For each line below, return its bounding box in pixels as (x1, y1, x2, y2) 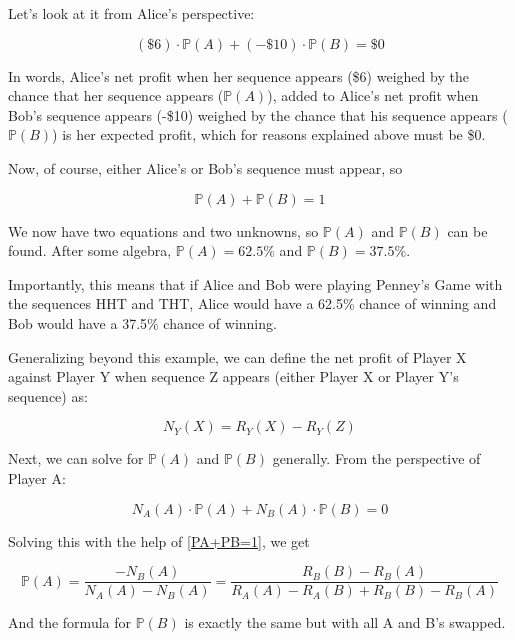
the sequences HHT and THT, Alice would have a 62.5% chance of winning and (8, 293, 497, 314)
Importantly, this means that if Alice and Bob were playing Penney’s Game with (8, 273, 503, 294)
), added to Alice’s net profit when (267, 85, 479, 106)
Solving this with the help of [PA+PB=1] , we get (8, 530, 310, 551)
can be (447, 220, 488, 241)
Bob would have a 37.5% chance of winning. (8, 312, 277, 333)
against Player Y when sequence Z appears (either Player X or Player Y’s (8, 366, 459, 387)
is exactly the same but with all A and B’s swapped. (184, 612, 506, 633)
